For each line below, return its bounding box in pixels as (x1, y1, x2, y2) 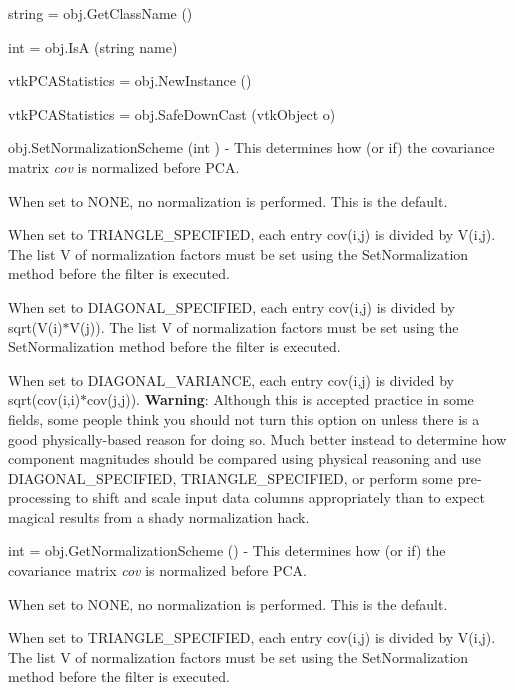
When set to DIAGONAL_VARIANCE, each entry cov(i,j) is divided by (8, 369, 454, 390)
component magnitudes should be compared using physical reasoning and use (8, 448, 482, 469)
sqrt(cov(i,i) (8, 389, 81, 410)
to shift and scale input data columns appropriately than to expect (75, 487, 485, 508)
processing (8, 487, 71, 508)
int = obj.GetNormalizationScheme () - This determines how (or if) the (8, 540, 446, 561)
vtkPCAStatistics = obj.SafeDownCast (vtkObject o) (8, 103, 336, 124)
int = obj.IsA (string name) (8, 36, 178, 57)
